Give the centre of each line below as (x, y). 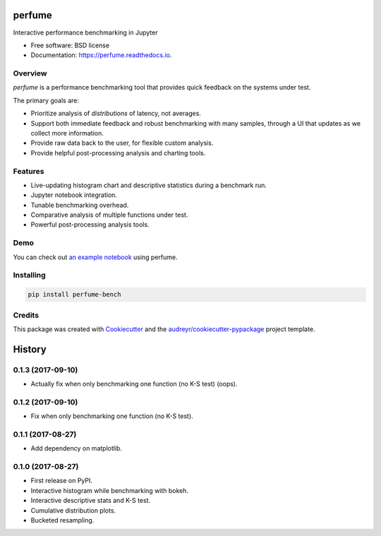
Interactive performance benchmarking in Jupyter (85, 32)
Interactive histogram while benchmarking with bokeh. (110, 490)
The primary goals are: (46, 100)
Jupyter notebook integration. (74, 195)
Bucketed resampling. (62, 520)
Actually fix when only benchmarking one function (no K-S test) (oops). (134, 384)
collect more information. (67, 133)
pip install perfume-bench (74, 294)
